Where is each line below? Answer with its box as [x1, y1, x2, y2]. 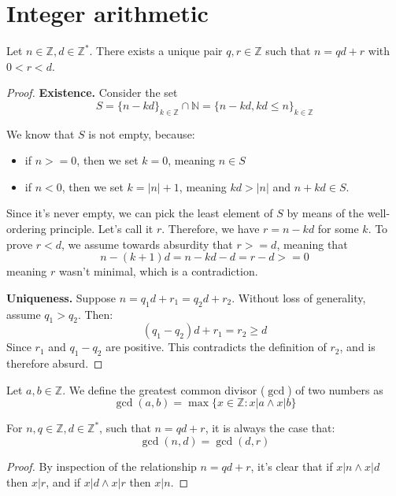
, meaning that [276, 235, 348, 252]
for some [317, 220, 359, 237]
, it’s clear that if [250, 458, 333, 475]
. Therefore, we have [161, 220, 260, 237]
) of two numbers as [287, 381, 383, 398]
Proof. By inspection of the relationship [6, 458, 197, 475]
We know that [6, 125, 75, 142]
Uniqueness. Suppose [6, 289, 117, 305]
